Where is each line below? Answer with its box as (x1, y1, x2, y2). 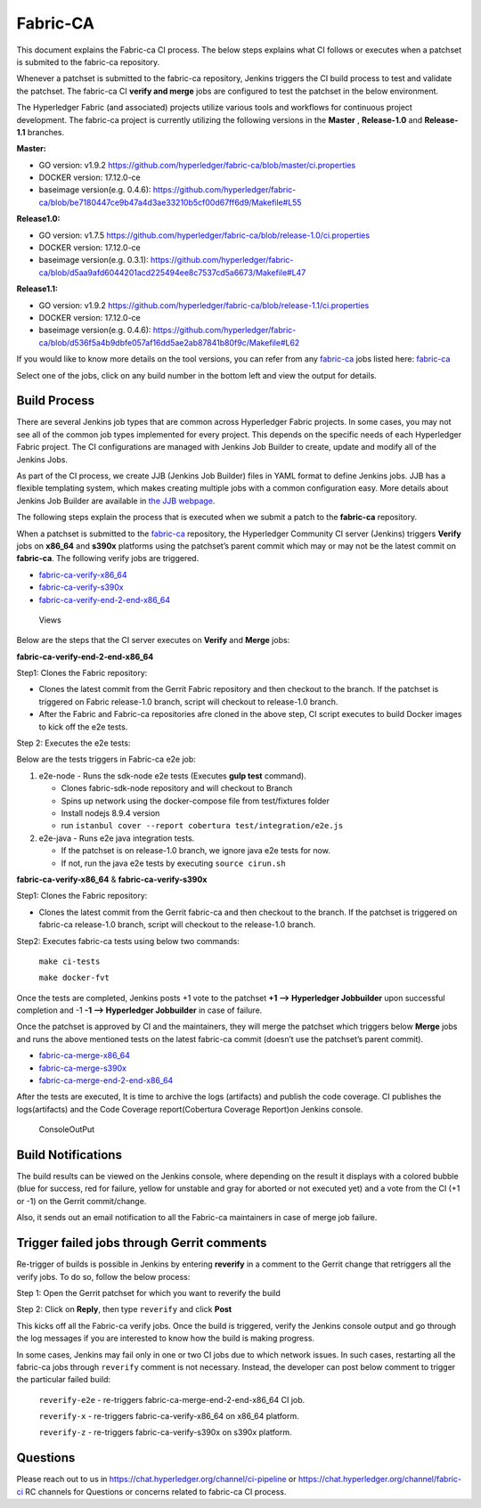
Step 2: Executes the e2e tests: (16, 738, 131, 748)
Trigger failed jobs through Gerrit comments (16, 1235, 267, 1251)
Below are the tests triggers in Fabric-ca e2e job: (16, 754, 196, 765)
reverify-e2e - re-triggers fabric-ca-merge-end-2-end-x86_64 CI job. (38, 1394, 306, 1405)
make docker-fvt (38, 973, 110, 983)
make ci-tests (38, 956, 101, 966)
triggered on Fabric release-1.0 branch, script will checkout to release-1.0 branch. (38, 696, 338, 707)
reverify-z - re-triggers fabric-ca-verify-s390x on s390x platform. (38, 1427, 292, 1438)
